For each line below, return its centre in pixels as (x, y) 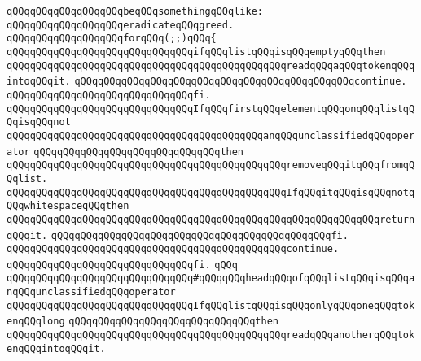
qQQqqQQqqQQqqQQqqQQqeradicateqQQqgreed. (121, 25)
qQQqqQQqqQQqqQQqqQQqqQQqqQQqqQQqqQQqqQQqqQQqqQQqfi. (200, 235)
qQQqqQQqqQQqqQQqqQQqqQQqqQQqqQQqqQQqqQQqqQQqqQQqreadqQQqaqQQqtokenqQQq (211, 65)
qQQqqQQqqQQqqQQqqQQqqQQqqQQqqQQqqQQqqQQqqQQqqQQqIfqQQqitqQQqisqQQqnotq (211, 192)
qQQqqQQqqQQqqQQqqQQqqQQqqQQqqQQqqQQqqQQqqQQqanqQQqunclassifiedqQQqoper (211, 135)
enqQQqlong (36, 322)
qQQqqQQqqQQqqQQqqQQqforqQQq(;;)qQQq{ (112, 39)
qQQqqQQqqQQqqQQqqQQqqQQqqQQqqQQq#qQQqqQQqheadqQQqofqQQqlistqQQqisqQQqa (211, 278)
